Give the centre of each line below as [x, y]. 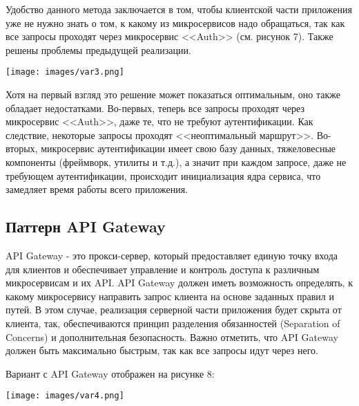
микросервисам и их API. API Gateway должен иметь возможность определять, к [179, 283]
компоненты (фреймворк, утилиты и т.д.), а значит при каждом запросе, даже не [176, 162]
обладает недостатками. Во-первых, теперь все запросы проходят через [155, 108]
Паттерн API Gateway [86, 227]
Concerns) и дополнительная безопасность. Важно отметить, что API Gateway [172, 336]
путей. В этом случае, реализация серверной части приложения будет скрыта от [174, 310]
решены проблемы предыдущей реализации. [98, 49]
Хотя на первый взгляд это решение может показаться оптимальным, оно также [173, 94]
